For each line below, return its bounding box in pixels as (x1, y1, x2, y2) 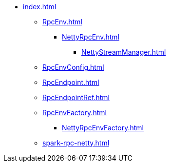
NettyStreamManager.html (81, 48, 166, 56)
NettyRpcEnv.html (62, 33, 119, 41)
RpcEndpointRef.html (42, 93, 110, 102)
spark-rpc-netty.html (42, 139, 110, 147)
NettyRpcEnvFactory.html (62, 124, 144, 132)
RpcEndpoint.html (42, 78, 99, 86)
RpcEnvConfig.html (42, 63, 104, 71)
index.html (23, 2, 57, 11)
